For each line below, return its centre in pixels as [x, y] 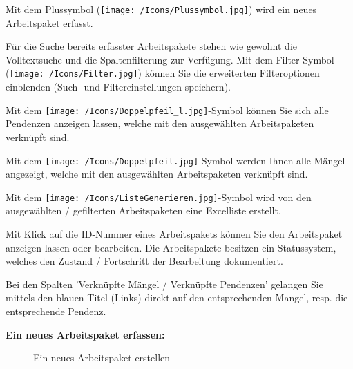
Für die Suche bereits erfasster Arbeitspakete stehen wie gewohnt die [152, 46]
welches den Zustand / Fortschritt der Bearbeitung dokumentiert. [144, 261]
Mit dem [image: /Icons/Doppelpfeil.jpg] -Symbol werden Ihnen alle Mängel [175, 160]
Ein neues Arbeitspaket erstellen [102, 358]
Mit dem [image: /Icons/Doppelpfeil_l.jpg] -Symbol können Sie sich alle [167, 110]
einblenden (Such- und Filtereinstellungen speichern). [118, 87]
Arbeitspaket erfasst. [49, 22]
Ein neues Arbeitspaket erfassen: [85, 334]
